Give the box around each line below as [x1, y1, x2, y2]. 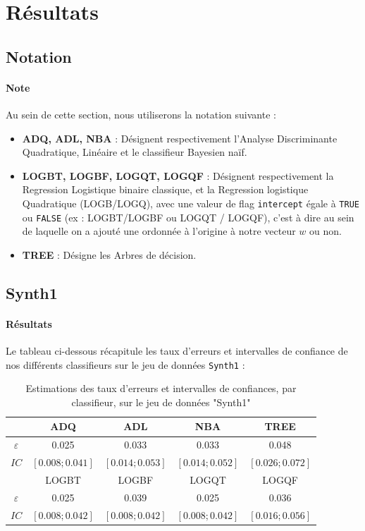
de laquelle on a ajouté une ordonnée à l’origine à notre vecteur [22, 224, 296, 238]
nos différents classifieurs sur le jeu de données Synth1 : [6, 357, 245, 372]
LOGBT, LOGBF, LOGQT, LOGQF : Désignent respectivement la [22, 168, 334, 183]
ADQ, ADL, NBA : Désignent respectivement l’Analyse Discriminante [22, 130, 338, 145]
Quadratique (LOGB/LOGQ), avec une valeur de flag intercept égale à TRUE [22, 195, 359, 210]
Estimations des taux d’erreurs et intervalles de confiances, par [25, 381, 297, 396]
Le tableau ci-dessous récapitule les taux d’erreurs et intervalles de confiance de [6, 343, 348, 358]
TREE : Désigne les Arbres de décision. [22, 247, 197, 262]
